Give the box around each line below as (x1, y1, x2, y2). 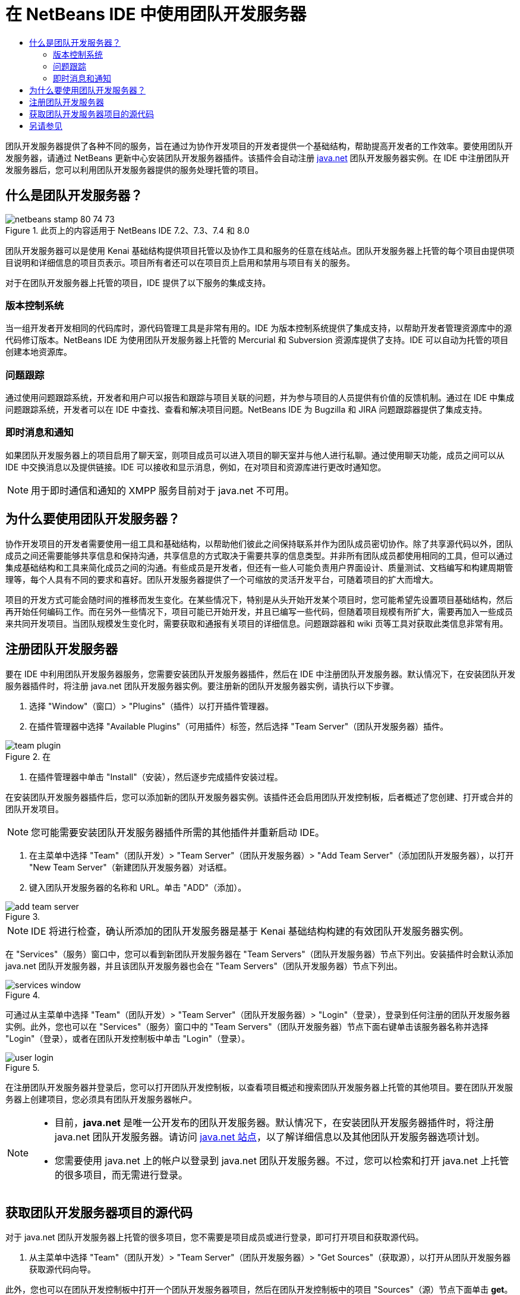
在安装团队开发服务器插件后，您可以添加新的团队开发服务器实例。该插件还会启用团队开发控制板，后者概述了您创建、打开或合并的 (5, 791, 513, 802)
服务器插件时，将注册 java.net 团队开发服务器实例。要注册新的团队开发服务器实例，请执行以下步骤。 (5, 680, 399, 691)
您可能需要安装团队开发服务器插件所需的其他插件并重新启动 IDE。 (31, 826, 325, 838)
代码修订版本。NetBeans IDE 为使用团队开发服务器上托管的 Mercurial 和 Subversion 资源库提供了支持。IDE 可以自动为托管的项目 (5, 335, 509, 345)
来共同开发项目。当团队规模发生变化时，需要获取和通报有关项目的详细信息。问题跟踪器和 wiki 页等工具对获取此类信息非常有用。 (5, 618, 508, 628)
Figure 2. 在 (5, 751, 51, 762)
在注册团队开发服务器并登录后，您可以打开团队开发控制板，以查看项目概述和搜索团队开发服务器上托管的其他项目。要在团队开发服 (5, 1082, 513, 1092)
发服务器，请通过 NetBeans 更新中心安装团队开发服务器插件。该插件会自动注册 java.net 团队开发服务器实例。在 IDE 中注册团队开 (5, 152, 509, 163)
